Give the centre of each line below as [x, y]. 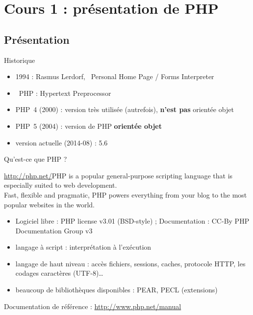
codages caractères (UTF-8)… [59, 273]
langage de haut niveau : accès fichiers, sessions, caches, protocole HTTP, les [130, 263]
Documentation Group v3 [54, 230]
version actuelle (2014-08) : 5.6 [62, 142]
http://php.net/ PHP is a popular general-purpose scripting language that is [118, 175]
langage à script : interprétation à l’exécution [83, 247]
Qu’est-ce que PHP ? [36, 159]
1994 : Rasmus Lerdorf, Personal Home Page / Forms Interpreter [115, 76]
